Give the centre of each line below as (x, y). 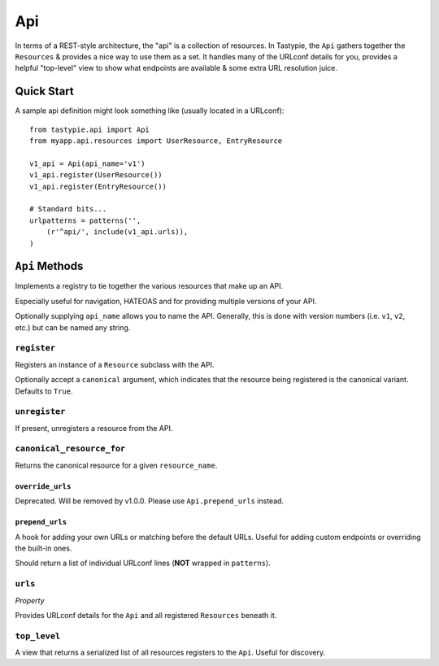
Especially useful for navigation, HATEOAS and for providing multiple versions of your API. (166, 301)
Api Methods (49, 266)
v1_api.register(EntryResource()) (98, 186)
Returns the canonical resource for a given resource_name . (116, 465)
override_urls (43, 486)
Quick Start (44, 91)
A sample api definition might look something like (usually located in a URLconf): (150, 111)
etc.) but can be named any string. (73, 327)
